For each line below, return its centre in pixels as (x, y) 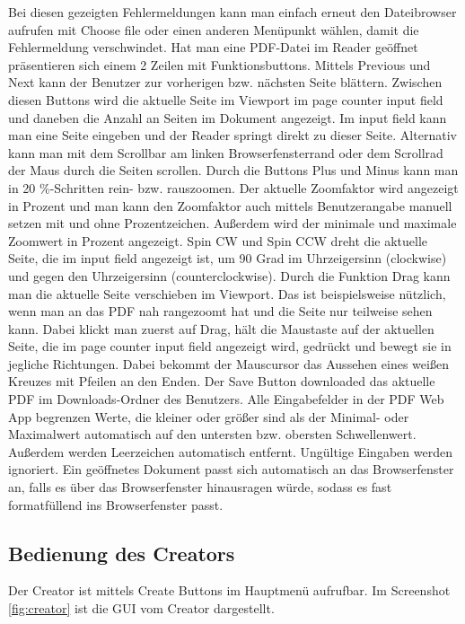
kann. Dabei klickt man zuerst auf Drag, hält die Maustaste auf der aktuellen (221, 328)
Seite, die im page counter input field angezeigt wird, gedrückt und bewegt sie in (230, 346)
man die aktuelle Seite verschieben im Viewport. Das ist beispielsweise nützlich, (227, 293)
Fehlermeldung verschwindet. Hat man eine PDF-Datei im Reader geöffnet (213, 47)
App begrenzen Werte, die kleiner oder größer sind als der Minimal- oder (209, 416)
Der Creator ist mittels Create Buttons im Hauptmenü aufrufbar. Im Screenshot (229, 590)
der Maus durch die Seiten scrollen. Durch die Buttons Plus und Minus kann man (233, 170)
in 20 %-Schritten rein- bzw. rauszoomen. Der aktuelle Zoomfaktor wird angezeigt (233, 187)
